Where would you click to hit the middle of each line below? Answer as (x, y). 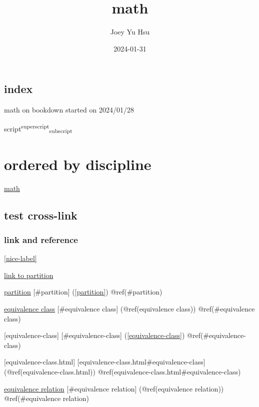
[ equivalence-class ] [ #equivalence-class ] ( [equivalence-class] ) (94, 335)
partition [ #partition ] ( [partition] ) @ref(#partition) (83, 292)
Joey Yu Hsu (130, 32)
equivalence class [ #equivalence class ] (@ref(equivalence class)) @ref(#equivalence (129, 308)
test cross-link (41, 215)
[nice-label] (20, 258)
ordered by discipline (78, 164)
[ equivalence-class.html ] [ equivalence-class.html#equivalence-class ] (105, 362)
